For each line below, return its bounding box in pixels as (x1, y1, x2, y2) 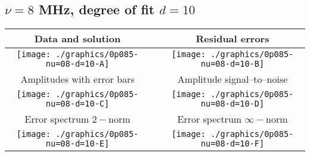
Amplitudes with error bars (20, 72, 135, 86)
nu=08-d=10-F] (200, 139, 265, 149)
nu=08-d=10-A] (45, 59, 110, 69)
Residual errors (196, 32, 269, 46)
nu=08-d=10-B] (200, 59, 265, 69)
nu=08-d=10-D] (200, 99, 265, 109)
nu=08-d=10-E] (45, 139, 110, 149)
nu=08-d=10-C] (45, 99, 110, 109)
